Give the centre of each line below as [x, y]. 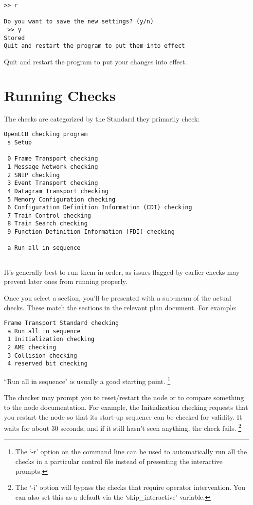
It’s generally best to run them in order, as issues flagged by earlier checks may [122, 272]
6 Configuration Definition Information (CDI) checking [100, 208]
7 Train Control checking [49, 215]
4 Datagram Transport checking [58, 191]
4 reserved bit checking [47, 364]
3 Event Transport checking [53, 183]
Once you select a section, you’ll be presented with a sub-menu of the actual [117, 297]
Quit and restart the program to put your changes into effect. [96, 61]
